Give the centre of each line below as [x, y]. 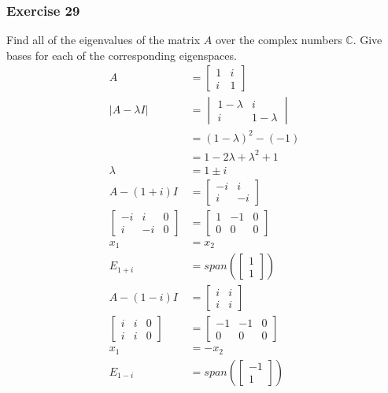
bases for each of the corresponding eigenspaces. [122, 55]
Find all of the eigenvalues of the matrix [103, 40]
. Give [368, 40]
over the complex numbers [279, 40]
